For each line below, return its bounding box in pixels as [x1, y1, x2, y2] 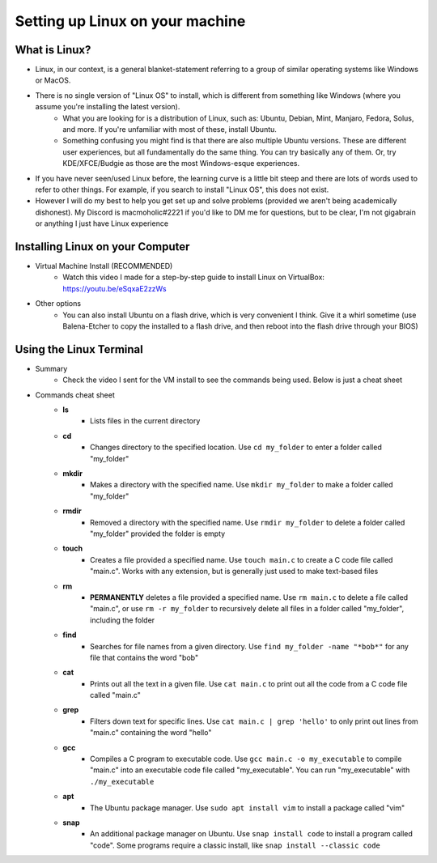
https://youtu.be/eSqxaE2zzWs [62, 283, 167, 293]
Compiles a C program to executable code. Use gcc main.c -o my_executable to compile [90, 754, 402, 764]
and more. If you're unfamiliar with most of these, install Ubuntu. [62, 125, 277, 134]
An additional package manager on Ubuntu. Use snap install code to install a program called [90, 829, 413, 839]
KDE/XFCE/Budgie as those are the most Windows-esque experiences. [62, 159, 300, 168]
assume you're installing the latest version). [35, 102, 180, 112]
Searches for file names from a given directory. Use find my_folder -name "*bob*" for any [90, 641, 409, 651]
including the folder [90, 615, 155, 625]
